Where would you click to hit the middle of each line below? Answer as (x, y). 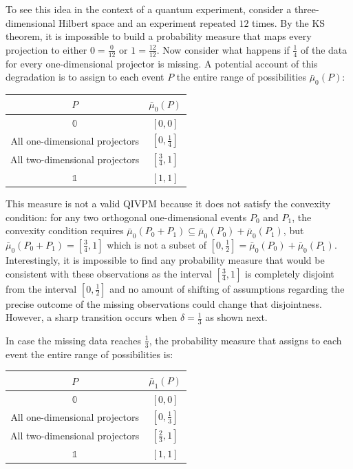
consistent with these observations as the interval (109, 273)
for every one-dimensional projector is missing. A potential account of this (162, 63)
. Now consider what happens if (223, 49)
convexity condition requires (65, 230)
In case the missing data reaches (74, 340)
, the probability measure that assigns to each (245, 340)
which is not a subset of (157, 244)
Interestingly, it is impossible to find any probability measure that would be (165, 259)
